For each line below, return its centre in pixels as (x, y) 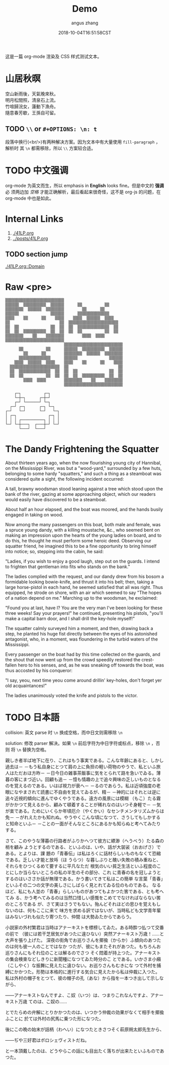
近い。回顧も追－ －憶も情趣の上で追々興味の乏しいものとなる (96, 779)
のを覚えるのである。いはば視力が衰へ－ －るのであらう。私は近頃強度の (81, 786)
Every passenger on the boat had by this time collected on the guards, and (83, 654)
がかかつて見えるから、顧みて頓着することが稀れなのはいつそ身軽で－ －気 (83, 805)
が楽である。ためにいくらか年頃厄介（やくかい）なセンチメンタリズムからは (85, 811)
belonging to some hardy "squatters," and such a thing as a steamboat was (83, 474)
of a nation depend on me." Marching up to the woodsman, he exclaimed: (81, 598)
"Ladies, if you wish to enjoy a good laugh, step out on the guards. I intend (82, 561)
